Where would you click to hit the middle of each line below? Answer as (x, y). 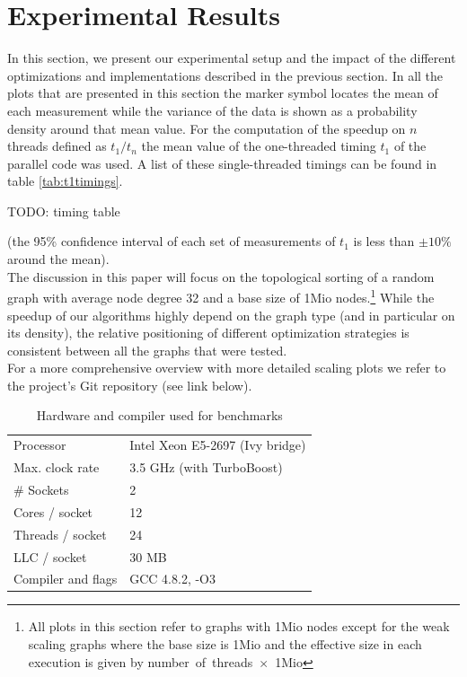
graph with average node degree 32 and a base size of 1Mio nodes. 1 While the (221, 296)
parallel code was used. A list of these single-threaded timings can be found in (222, 163)
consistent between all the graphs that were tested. (147, 350)
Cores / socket (53, 511)
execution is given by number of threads (141, 661)
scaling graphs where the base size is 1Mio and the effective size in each (225, 644)
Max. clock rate (57, 467)
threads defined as (57, 146)
